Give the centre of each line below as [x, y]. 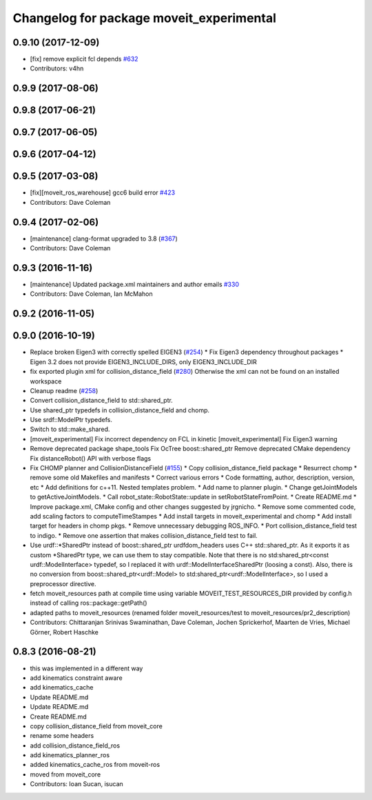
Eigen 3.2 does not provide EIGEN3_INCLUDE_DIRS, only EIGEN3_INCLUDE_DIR [144, 361]
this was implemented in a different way [86, 668]
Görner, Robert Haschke [64, 632]
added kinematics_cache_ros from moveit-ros [95, 765]
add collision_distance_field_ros [75, 746]
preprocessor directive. [63, 583]
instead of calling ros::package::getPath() [89, 603]
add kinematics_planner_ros [70, 755]
